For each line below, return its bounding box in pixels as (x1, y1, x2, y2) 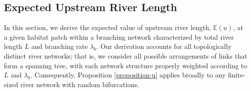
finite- (228, 70, 246, 80)
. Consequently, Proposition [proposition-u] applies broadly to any (30, 70, 226, 80)
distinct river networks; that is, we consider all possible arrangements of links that (4, 50, 248, 61)
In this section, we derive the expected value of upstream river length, (4, 22, 211, 32)
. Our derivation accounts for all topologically (96, 41, 232, 51)
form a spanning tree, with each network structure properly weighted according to (4, 60, 247, 70)
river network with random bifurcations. (20, 79, 139, 89)
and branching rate (31, 41, 88, 51)
